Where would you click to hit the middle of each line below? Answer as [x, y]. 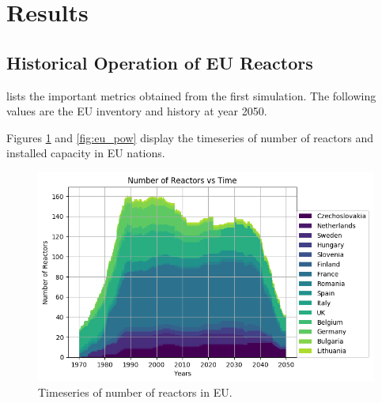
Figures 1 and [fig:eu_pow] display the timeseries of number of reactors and [190, 137]
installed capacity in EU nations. [86, 153]
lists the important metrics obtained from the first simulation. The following [191, 95]
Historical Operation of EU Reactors [160, 62]
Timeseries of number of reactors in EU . [135, 392]
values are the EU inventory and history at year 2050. [137, 111]
